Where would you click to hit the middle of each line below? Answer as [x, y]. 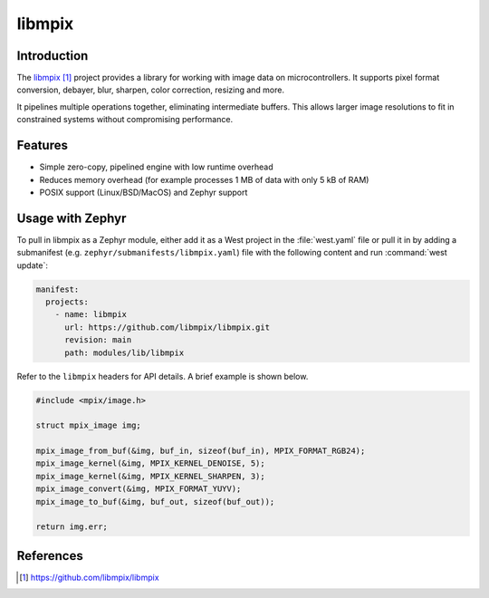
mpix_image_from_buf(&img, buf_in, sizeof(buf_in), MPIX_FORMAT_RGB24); [201, 451]
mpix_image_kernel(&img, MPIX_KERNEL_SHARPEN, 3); [151, 476]
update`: [33, 265]
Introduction [53, 56]
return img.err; [72, 527]
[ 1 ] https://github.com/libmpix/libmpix [89, 577]
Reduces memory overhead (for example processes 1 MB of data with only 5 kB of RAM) [204, 179]
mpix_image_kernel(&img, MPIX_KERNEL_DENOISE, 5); [151, 463]
